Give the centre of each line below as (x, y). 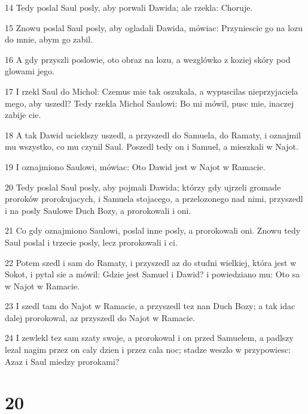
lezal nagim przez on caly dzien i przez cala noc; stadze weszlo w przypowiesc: (148, 350)
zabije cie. (23, 115)
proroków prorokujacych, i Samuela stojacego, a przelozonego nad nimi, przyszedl (154, 199)
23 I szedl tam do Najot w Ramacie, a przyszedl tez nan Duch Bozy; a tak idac (150, 306)
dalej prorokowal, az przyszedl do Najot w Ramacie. (100, 317)
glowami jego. (30, 71)
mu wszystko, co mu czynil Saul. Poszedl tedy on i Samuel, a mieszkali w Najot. (152, 146)
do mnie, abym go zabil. (49, 39)
